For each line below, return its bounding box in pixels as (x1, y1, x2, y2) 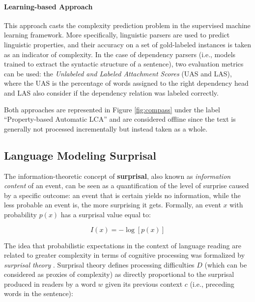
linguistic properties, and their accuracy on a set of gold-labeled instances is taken (4, 39, 252, 49)
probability (4, 209, 37, 219)
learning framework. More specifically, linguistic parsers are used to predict (4, 30, 230, 40)
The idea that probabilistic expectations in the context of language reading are (4, 240, 241, 250)
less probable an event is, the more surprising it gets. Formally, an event (4, 200, 221, 210)
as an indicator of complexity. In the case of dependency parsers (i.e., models (4, 49, 236, 59)
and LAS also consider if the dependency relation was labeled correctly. (4, 87, 219, 98)
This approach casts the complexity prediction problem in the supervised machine (4, 20, 251, 30)
